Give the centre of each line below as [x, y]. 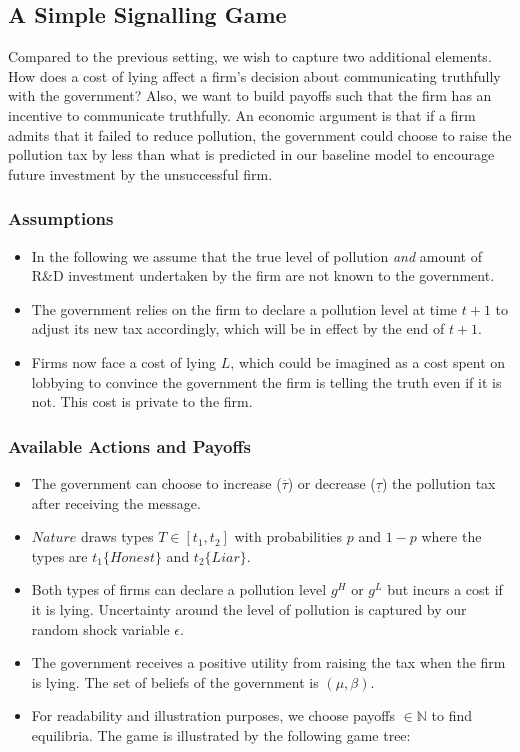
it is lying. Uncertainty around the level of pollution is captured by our [249, 608]
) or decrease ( [331, 482]
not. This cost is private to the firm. [142, 401]
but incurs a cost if [445, 589]
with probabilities [288, 536]
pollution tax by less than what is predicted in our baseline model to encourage [251, 154]
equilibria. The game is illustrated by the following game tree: [221, 734]
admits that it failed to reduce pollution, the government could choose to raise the [260, 134]
